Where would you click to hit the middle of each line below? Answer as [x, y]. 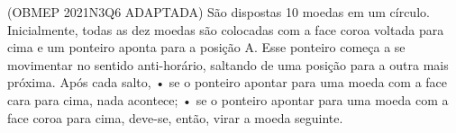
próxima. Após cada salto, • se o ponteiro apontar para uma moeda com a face [228, 82]
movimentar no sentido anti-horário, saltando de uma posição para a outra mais [228, 64]
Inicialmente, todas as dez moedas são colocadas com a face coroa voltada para [226, 29]
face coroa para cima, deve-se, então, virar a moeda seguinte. [175, 117]
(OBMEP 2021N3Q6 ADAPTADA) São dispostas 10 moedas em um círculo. [219, 12]
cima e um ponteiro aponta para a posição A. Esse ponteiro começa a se [206, 47]
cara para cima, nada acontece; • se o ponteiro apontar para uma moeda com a [228, 99]
